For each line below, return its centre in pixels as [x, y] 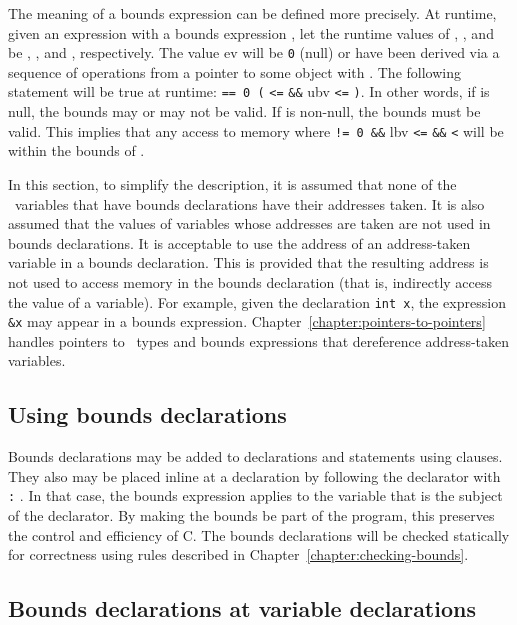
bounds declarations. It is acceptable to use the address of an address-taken [239, 242]
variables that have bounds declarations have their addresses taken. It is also [249, 203]
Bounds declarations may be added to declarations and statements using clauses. [255, 456]
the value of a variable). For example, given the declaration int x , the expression [257, 301]
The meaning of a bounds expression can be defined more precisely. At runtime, [252, 13]
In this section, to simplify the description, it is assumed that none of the [232, 183]
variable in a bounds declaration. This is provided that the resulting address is [248, 262]
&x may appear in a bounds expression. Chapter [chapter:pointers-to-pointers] [247, 321]
